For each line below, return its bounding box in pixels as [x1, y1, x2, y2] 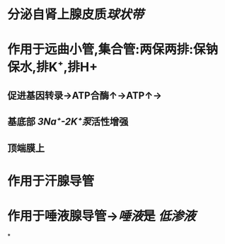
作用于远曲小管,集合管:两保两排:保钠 [7, 42, 219, 57]
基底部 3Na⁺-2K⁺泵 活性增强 [7, 116, 129, 128]
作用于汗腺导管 [7, 173, 95, 189]
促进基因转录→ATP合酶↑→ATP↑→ [7, 89, 163, 101]
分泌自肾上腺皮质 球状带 [7, 6, 144, 23]
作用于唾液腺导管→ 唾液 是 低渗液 [7, 208, 196, 223]
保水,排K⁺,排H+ [7, 59, 98, 75]
